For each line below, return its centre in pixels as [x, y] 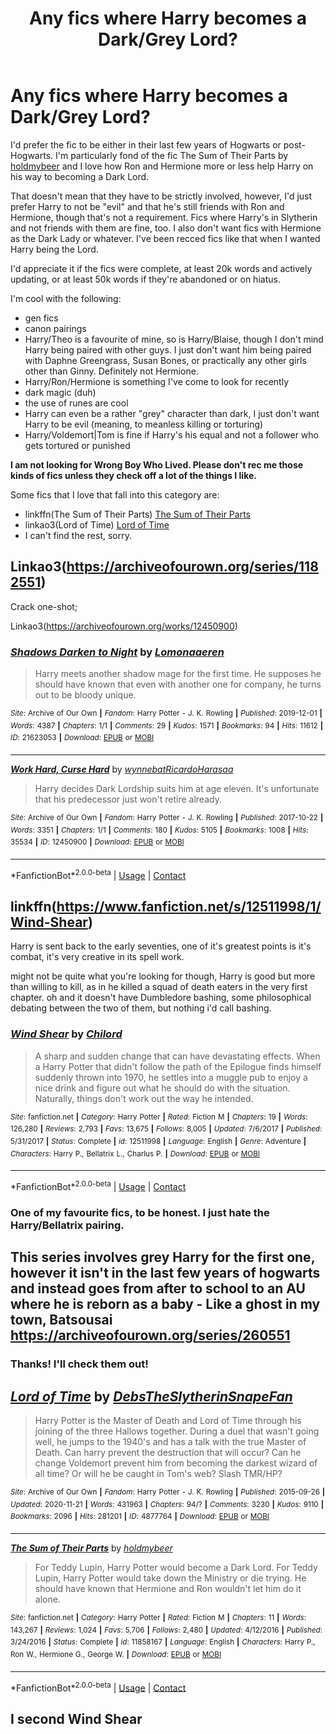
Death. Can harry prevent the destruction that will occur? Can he [168, 1453]
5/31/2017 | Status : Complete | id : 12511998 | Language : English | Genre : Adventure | [158, 1142]
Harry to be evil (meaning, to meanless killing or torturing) [144, 424]
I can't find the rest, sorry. [78, 535]
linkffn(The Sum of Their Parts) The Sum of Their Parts [137, 514]
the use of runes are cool [76, 403]
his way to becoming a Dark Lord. [80, 176]
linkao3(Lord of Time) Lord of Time [97, 524]
